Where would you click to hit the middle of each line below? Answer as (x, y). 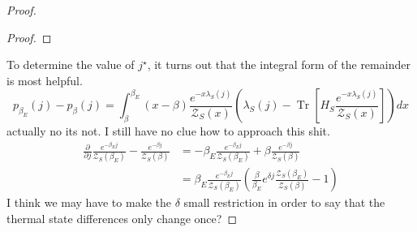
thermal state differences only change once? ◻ (122, 218)
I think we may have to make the (89, 202)
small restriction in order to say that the (284, 202)
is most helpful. (45, 80)
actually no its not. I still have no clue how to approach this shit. (168, 131)
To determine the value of (71, 64)
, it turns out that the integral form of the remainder (279, 64)
